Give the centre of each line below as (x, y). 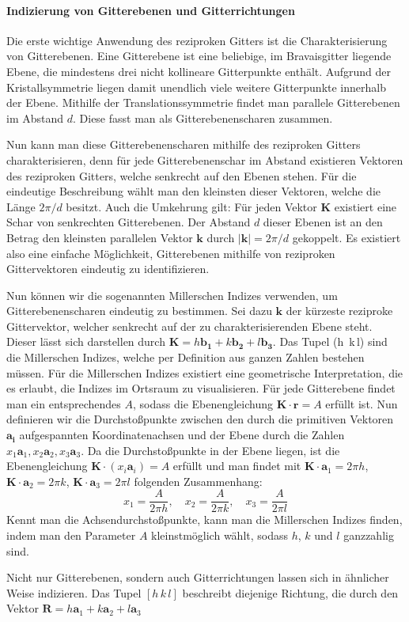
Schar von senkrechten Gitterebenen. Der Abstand (129, 222)
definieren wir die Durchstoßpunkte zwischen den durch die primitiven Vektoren (200, 419)
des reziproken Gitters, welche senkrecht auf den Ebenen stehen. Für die (182, 175)
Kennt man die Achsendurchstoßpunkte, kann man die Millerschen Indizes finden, (204, 520)
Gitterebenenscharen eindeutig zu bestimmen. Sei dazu (139, 311)
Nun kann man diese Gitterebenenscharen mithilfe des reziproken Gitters (184, 144)
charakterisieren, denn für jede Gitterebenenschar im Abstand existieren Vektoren (205, 159)
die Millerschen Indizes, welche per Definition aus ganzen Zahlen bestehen (186, 357)
